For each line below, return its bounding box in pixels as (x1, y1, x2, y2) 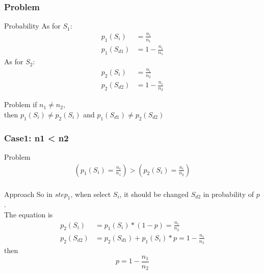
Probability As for (4, 20, 61, 31)
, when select (70, 188, 111, 199)
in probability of (203, 188, 254, 199)
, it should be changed (119, 188, 189, 199)
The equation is (4, 209, 53, 219)
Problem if (4, 99, 37, 110)
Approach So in (4, 188, 52, 199)
